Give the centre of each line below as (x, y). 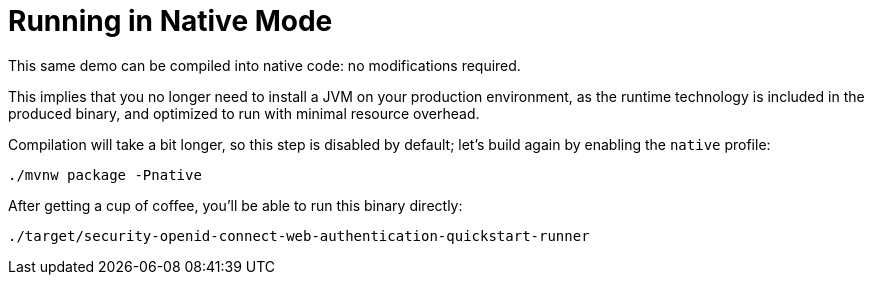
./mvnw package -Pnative (105, 174)
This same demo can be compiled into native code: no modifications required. (264, 65)
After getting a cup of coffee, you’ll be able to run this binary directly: (235, 205)
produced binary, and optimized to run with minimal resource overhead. (244, 113)
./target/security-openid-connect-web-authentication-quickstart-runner (299, 235)
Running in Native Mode (170, 21)
